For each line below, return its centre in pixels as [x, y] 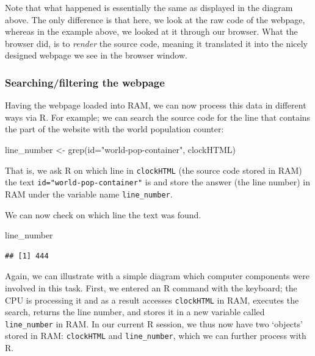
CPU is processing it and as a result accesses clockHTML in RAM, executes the [152, 300]
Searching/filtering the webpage [85, 82]
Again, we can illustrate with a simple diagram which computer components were [157, 276]
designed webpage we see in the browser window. [96, 55]
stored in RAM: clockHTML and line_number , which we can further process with [156, 336]
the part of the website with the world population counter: [114, 129]
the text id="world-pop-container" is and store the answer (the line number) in [157, 182]
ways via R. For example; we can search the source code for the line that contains [158, 117]
